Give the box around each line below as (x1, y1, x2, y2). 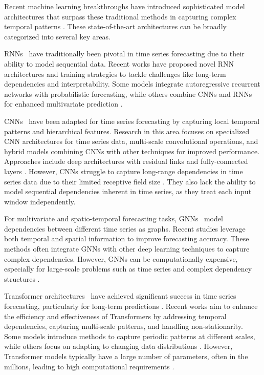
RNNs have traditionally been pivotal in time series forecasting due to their (4, 48, 245, 59)
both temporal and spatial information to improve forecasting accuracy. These (4, 233, 249, 244)
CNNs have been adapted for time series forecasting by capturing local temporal (4, 115, 260, 126)
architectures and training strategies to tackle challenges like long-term (4, 68, 226, 79)
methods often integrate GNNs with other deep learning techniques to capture (4, 243, 250, 254)
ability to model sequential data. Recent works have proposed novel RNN (4, 58, 234, 69)
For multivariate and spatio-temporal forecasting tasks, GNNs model (4, 213, 223, 224)
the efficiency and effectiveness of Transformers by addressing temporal (4, 310, 227, 321)
